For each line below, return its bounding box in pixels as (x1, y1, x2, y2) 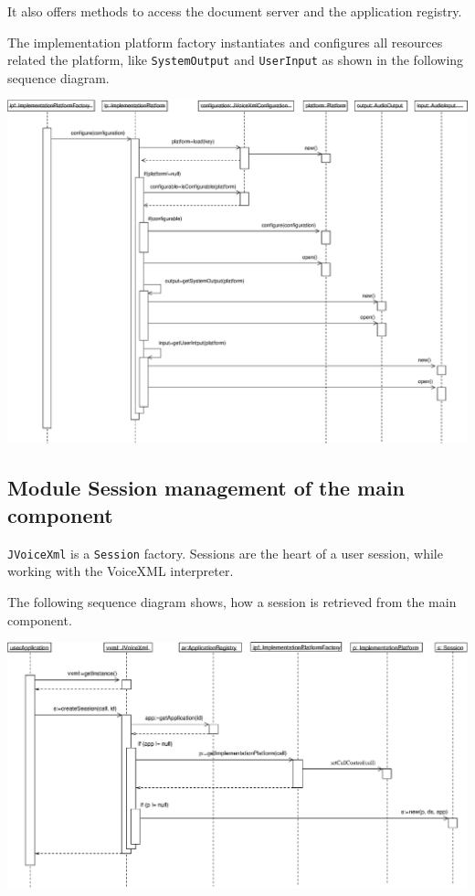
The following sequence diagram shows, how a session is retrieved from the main (7, 592, 457, 611)
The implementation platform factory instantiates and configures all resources (7, 32, 443, 51)
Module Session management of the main (7, 474, 406, 502)
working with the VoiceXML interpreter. (7, 561, 234, 581)
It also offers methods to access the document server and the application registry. (7, 2, 462, 20)
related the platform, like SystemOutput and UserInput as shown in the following (7, 50, 464, 69)
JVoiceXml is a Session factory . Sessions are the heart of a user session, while (7, 543, 443, 562)
